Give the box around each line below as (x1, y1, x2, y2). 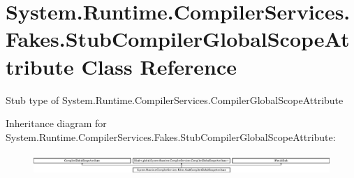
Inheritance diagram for (6, 116, 107, 131)
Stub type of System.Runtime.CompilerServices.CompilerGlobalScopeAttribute (6, 92, 344, 107)
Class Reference (81, 52, 237, 80)
